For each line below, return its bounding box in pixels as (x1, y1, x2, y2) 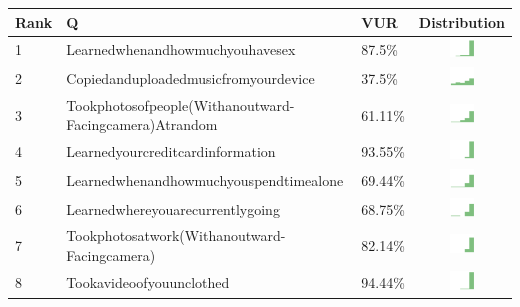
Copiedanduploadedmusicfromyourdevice (66, 68, 315, 89)
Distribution (418, 11, 505, 32)
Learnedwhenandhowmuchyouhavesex (66, 39, 296, 60)
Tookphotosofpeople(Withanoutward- (66, 94, 295, 115)
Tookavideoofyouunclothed (66, 271, 230, 292)
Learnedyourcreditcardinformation (66, 141, 276, 162)
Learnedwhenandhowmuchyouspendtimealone (66, 169, 344, 190)
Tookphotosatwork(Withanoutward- (66, 225, 286, 246)
